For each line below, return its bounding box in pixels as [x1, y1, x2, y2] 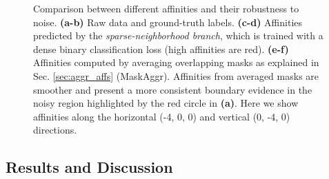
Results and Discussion [6, 156, 173, 178]
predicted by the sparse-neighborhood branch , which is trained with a [33, 28, 323, 43]
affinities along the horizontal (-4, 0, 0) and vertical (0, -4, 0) [33, 109, 290, 123]
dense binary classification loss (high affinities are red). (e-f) [33, 41, 289, 56]
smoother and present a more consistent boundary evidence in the [33, 82, 312, 96]
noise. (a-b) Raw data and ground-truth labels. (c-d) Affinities [33, 14, 303, 29]
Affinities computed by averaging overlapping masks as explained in [33, 55, 319, 70]
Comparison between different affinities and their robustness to [33, 1, 299, 15]
